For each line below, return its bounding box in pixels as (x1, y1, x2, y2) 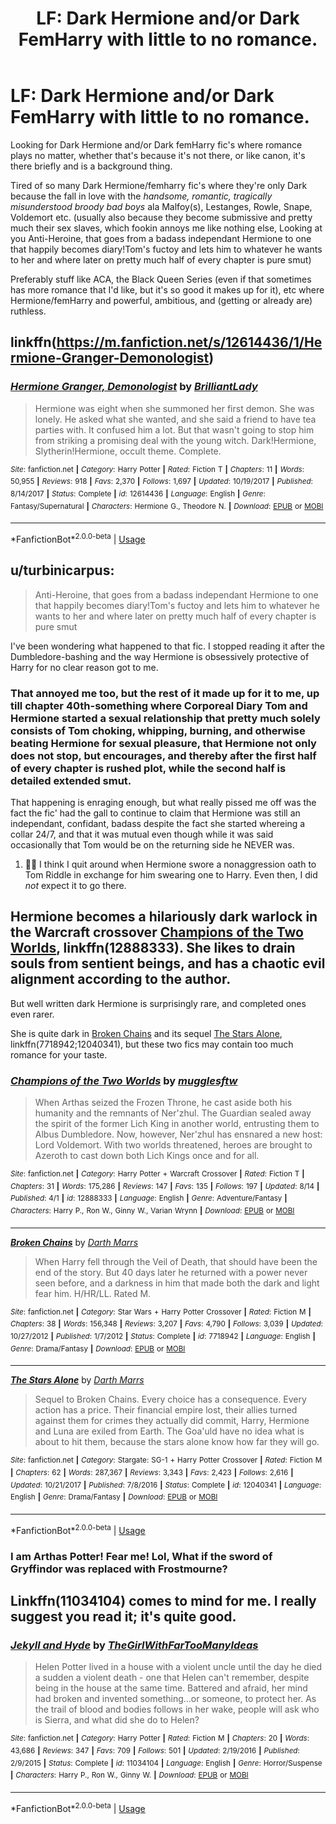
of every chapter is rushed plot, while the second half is (10, 761, 287, 775)
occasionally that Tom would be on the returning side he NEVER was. (10, 839, 295, 851)
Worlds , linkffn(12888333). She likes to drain (10, 940, 296, 957)
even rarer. (10, 1008, 55, 1020)
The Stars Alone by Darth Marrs (10, 1374, 145, 1386)
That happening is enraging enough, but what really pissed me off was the (10, 797, 317, 809)
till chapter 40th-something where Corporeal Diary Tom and (10, 698, 308, 712)
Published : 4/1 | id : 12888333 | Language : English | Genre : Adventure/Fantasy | (10, 1193, 288, 1204)
